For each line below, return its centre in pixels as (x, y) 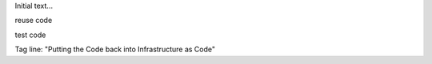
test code (30, 35)
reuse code (34, 21)
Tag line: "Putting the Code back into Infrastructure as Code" (115, 49)
